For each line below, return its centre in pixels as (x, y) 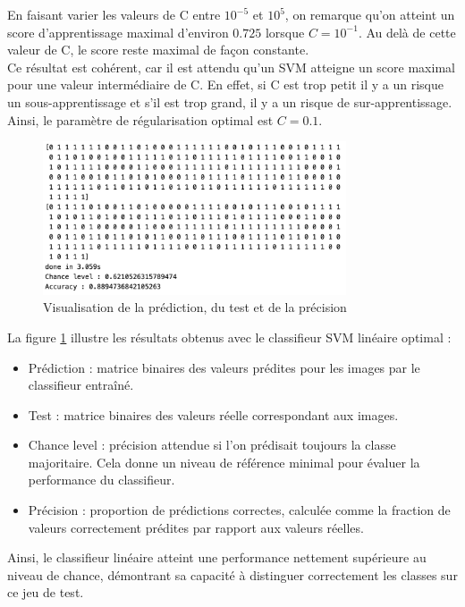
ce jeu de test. (46, 592)
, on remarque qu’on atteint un (370, 14)
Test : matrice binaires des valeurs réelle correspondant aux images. (213, 414)
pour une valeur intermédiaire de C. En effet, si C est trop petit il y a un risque (225, 84)
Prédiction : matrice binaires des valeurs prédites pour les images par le (224, 367)
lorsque (285, 32)
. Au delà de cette (407, 32)
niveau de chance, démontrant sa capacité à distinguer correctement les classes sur (232, 574)
